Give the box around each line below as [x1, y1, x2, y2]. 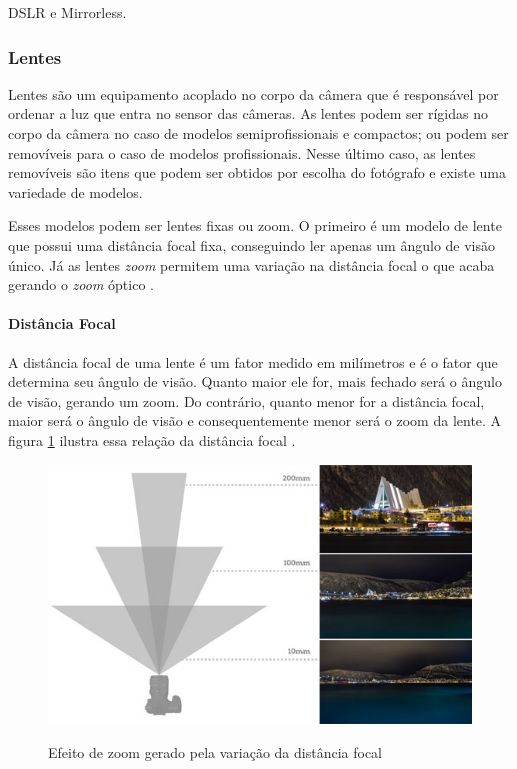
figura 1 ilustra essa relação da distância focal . [8, 429, 296, 450]
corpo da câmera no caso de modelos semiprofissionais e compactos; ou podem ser [8, 123, 509, 143]
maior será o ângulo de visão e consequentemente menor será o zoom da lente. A [8, 410, 502, 431]
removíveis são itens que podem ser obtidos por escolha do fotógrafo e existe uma [8, 162, 507, 183]
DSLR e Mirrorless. [8, 2, 127, 22]
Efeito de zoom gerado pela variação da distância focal [48, 742, 383, 763]
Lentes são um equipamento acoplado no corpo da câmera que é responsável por [8, 83, 499, 104]
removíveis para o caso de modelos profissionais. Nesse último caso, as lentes [8, 142, 476, 163]
